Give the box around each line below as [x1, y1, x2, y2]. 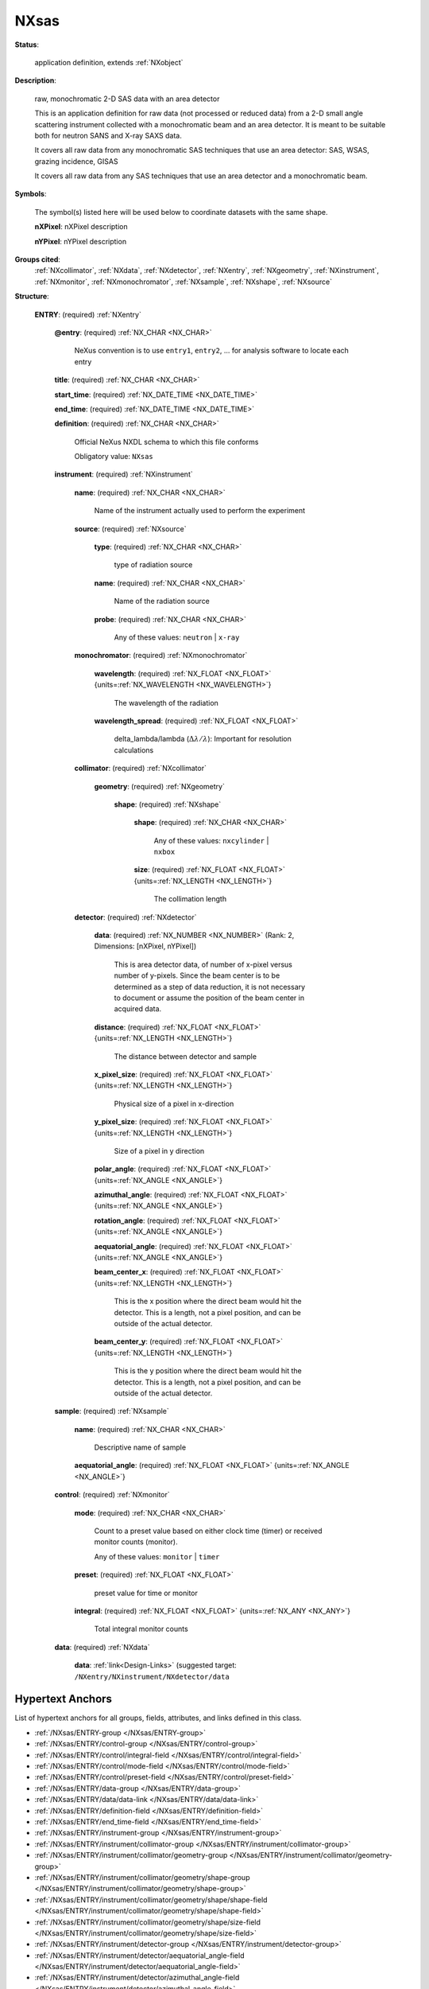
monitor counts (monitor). [94, 1537, 178, 1547]
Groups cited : [14, 255, 61, 264]
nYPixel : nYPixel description [34, 236, 127, 246]
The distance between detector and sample [114, 1051, 257, 1061]
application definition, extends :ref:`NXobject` [34, 57, 184, 67]
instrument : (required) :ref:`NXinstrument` [54, 469, 194, 479]
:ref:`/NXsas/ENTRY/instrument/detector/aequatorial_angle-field [34, 1950, 245, 1960]
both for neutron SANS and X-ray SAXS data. [34, 130, 183, 140]
